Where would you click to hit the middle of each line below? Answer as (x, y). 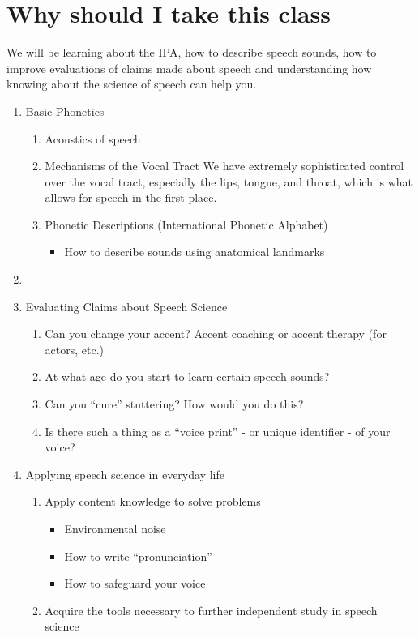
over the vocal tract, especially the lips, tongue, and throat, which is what (229, 181)
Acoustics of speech (93, 138)
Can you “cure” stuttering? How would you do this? (174, 404)
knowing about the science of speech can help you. (132, 84)
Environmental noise (115, 528)
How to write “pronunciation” (138, 556)
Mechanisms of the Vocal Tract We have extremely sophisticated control (224, 166)
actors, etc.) (75, 349)
